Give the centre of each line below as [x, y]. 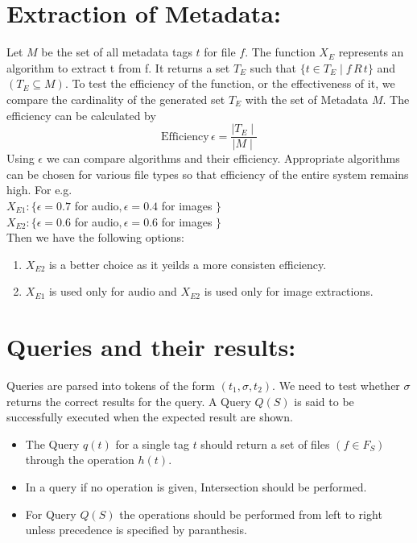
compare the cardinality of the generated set [116, 99]
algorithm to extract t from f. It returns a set [118, 67]
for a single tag [152, 444]
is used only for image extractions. [289, 291]
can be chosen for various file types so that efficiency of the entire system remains [208, 174]
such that [273, 67]
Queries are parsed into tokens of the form [111, 385]
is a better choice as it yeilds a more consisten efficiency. [188, 264]
